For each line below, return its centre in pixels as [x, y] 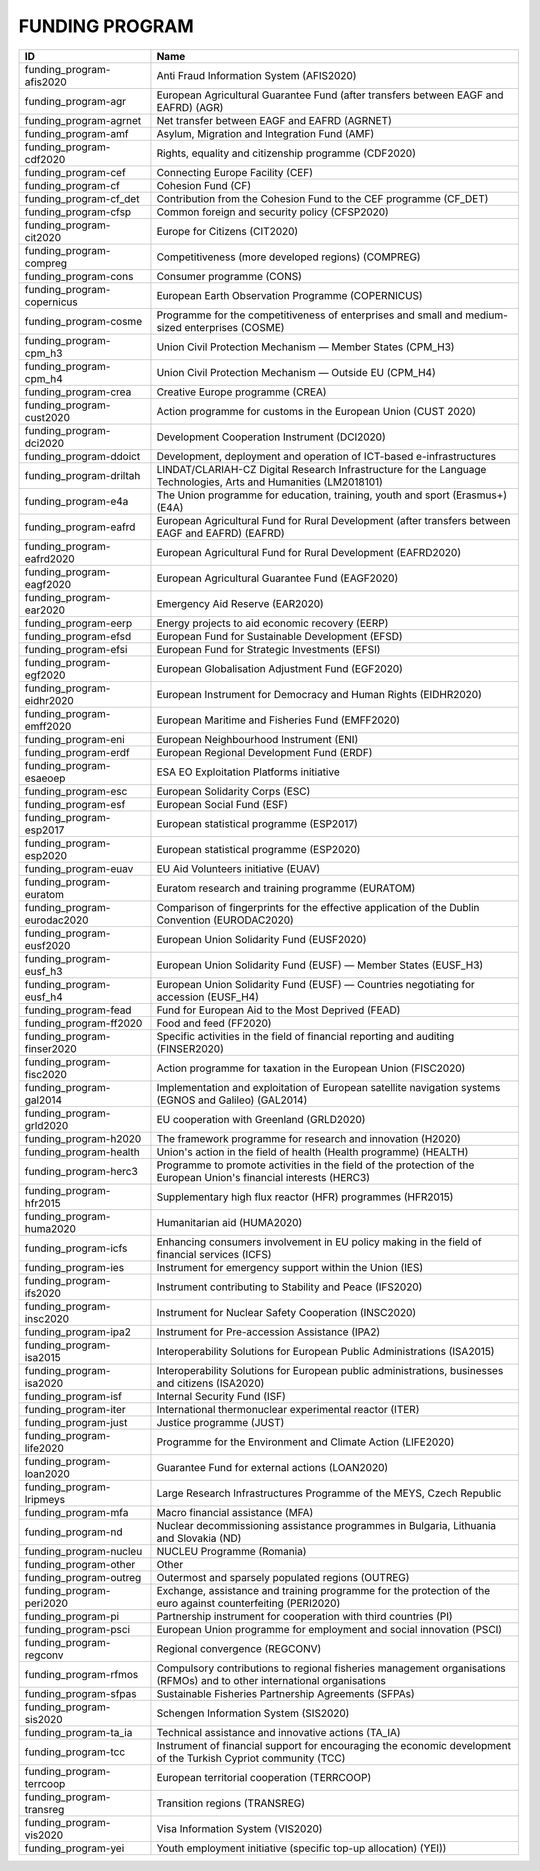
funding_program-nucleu [83, 1551]
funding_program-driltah [82, 475]
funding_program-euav [79, 868]
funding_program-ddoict [82, 456]
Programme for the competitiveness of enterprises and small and [309, 315]
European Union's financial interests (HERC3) [263, 1177]
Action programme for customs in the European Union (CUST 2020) [316, 411]
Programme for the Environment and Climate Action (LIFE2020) [305, 1442]
